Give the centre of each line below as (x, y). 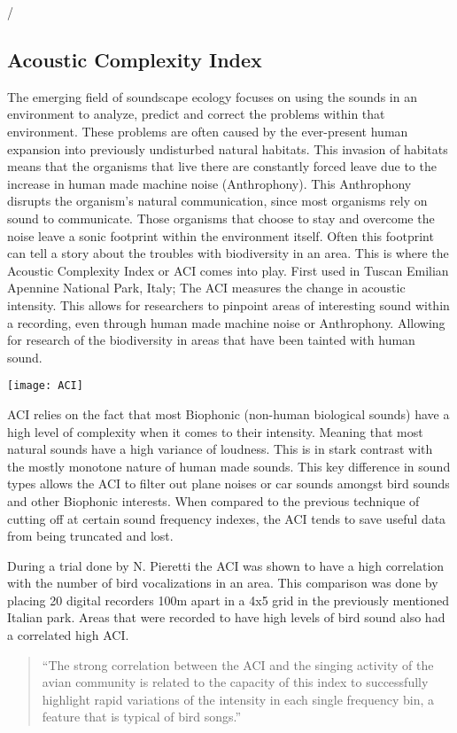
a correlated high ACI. (68, 635)
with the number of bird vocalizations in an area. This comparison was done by (223, 583)
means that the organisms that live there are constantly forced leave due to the (222, 166)
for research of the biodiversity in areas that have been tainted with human (211, 340)
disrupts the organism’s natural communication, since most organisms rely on (217, 201)
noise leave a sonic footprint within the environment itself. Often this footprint (221, 235)
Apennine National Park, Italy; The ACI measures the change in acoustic (206, 288)
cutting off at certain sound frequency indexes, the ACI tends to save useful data (227, 518)
